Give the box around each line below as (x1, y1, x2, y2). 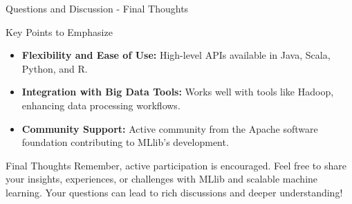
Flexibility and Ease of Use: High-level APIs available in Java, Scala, (21, 48, 331, 62)
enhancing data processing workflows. (21, 98, 180, 112)
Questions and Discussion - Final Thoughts (6, 1, 189, 15)
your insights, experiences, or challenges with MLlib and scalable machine (6, 171, 318, 186)
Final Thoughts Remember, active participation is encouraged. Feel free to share (6, 158, 346, 172)
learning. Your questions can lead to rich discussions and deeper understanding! (6, 185, 343, 199)
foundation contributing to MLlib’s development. (21, 135, 229, 149)
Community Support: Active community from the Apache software (21, 121, 318, 136)
